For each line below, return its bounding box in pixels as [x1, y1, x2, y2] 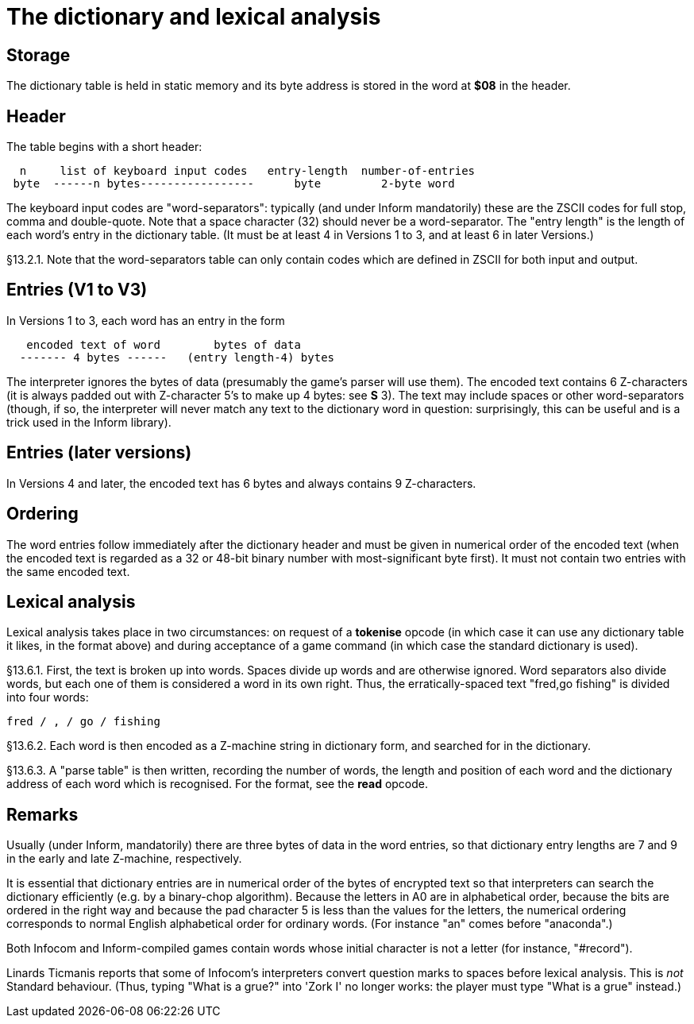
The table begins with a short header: [6, 140, 202, 154]
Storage [6, 44, 71, 65]
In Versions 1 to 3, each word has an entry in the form [6, 313, 285, 327]
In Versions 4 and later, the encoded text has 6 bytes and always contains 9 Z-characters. [6, 476, 476, 490]
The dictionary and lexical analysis [6, 3, 381, 30]
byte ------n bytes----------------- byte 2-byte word [13, 177, 455, 191]
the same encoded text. [6, 564, 130, 578]
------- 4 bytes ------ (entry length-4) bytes [19, 350, 335, 364]
